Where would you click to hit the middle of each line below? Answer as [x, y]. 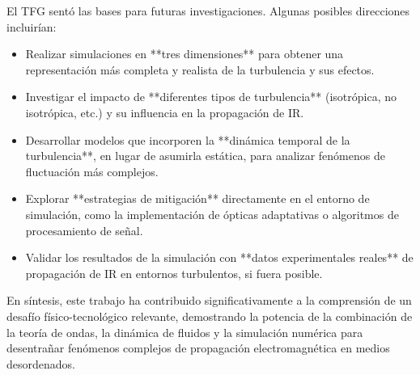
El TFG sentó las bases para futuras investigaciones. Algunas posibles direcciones [208, 11]
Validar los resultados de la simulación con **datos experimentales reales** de [219, 257]
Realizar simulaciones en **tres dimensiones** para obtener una [185, 54]
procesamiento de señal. [84, 230]
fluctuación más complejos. [92, 171]
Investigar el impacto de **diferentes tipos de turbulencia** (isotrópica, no [211, 97]
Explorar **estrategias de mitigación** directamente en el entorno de [197, 198]
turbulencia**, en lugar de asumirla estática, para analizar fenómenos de [205, 156]
